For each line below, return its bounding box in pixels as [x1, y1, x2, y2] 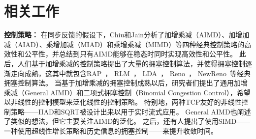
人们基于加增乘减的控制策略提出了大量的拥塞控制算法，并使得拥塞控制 [17, 58, 245, 68]
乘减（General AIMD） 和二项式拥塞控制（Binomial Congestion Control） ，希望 [4, 87, 251, 97]
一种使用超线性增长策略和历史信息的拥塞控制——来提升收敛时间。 [4, 126, 218, 136]
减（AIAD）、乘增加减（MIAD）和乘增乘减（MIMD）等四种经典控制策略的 [4, 39, 245, 49]
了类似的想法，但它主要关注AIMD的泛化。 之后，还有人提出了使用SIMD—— [4, 116, 251, 126]
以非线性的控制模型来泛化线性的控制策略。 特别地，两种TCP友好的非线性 [4, 97, 242, 107]
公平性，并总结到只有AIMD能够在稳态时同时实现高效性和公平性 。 [24, 49, 237, 59]
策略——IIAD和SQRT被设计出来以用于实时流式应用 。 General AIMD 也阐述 [10, 106, 251, 116]
